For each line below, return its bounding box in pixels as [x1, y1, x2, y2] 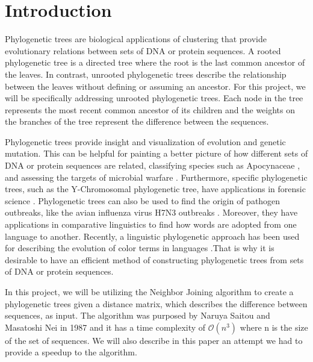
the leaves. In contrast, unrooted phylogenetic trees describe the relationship [5, 67, 287, 80]
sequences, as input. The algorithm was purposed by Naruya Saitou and [5, 309, 270, 322]
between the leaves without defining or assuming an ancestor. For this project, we [5, 80, 306, 92]
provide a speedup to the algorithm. [5, 346, 137, 358]
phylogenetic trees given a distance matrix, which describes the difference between [5, 297, 308, 310]
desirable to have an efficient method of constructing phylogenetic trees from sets [5, 253, 304, 266]
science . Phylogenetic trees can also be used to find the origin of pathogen [5, 194, 280, 207]
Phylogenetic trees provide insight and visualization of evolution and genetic [5, 135, 286, 148]
